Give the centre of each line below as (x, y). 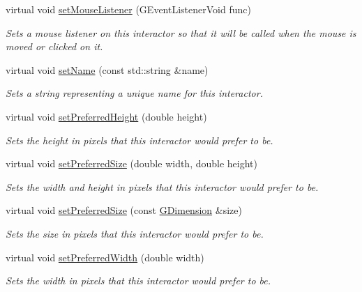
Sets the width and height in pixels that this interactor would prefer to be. (162, 186)
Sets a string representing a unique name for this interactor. (134, 93)
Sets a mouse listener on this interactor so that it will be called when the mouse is (181, 32)
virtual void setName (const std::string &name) (107, 69)
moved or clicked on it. (54, 46)
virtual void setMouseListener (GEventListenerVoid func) (128, 9)
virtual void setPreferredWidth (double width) (105, 257)
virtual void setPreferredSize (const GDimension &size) (124, 210)
